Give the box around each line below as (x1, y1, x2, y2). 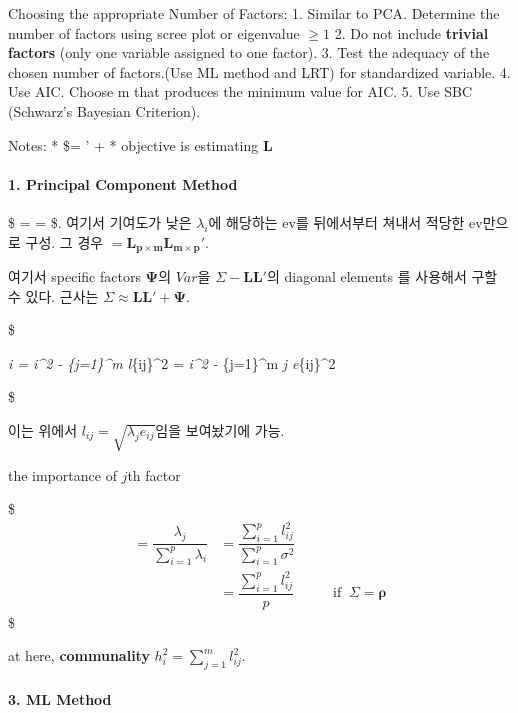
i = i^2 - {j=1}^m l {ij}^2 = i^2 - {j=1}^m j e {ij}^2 (8, 352, 336, 373)
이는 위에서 (8, 419, 78, 440)
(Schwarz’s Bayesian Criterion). (8, 100, 201, 121)
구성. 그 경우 (25, 231, 104, 252)
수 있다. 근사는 (8, 285, 99, 306)
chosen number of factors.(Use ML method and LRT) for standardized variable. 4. (8, 61, 511, 82)
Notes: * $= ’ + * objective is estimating (8, 134, 259, 155)
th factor (127, 464, 181, 485)
